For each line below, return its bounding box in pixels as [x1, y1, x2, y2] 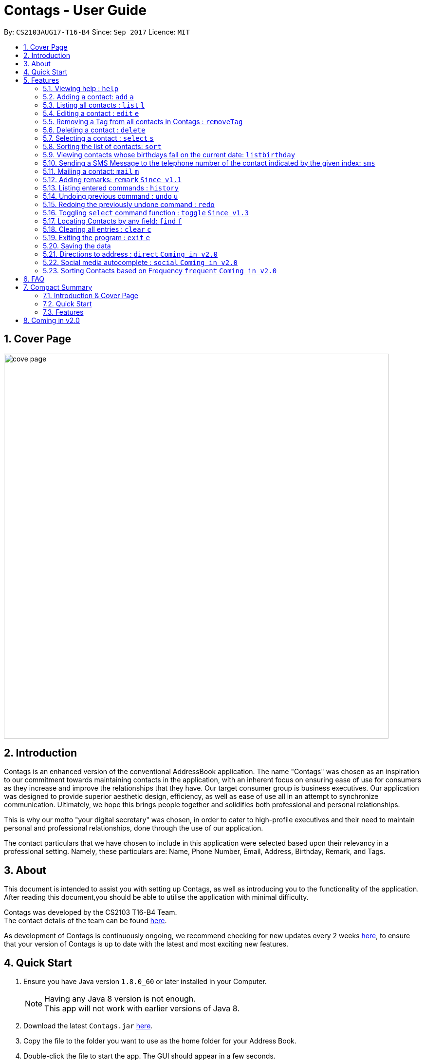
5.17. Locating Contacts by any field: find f [43, 216, 182, 225]
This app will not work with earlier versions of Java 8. [44, 1004, 240, 1014]
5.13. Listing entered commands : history [43, 183, 179, 192]
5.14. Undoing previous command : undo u [43, 191, 178, 200]
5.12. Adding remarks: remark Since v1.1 [43, 175, 182, 184]
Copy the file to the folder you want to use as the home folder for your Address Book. [23, 1037, 296, 1045]
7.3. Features [43, 307, 84, 316]
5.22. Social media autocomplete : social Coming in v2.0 [43, 258, 238, 266]
